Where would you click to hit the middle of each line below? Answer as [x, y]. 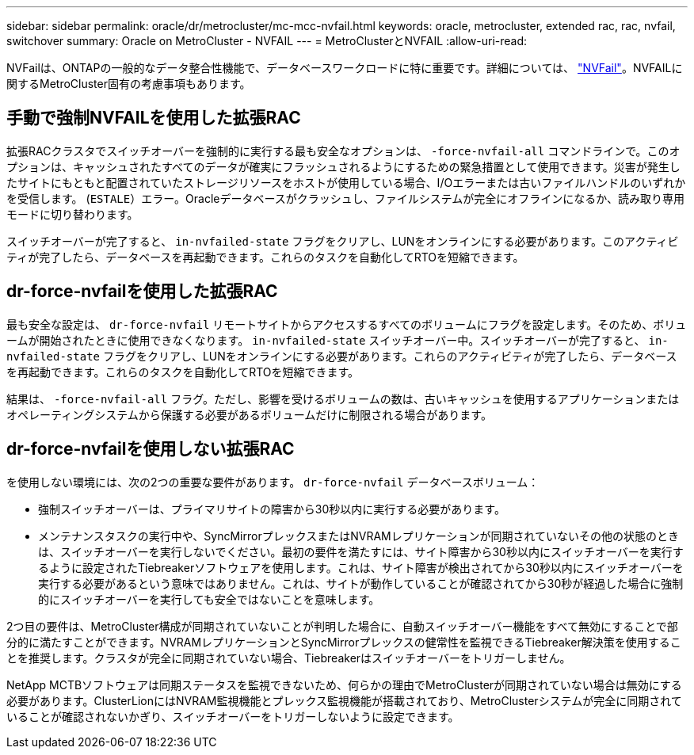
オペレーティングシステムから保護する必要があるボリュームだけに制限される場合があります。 [249, 414]
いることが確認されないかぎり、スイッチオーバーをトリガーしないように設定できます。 [233, 716]
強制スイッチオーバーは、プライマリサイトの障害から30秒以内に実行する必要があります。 [272, 509]
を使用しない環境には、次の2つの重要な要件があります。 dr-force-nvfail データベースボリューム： [273, 482]
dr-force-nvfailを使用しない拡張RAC [151, 449]
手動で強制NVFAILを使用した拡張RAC [154, 118]
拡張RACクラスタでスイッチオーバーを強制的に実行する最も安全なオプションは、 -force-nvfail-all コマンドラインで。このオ [343, 151]
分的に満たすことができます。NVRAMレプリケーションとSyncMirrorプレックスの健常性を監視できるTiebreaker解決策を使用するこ [344, 642]
